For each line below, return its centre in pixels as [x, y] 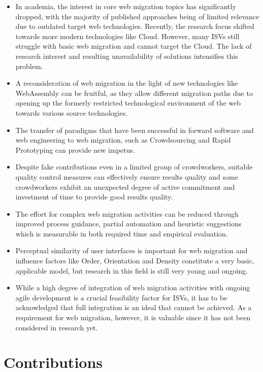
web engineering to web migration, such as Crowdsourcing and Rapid [123, 140]
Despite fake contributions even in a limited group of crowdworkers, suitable [134, 167]
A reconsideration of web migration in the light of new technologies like [127, 83]
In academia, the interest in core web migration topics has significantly [126, 6]
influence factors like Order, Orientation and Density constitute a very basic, [135, 261]
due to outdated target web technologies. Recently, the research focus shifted [135, 26]
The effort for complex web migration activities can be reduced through [127, 213]
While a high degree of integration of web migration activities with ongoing [133, 288]
